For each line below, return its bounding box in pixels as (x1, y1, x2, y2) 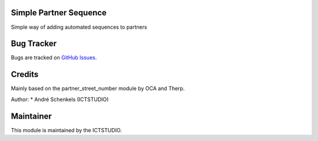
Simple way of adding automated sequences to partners (11, 23, 147, 31)
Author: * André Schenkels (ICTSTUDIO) (11, 96, 109, 103)
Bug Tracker (11, 39, 57, 49)
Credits (11, 69, 39, 79)
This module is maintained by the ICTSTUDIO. (11, 126, 122, 133)
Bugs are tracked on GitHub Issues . (11, 54, 97, 61)
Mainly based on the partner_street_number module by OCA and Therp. (11, 85, 185, 92)
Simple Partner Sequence (11, 8, 107, 18)
